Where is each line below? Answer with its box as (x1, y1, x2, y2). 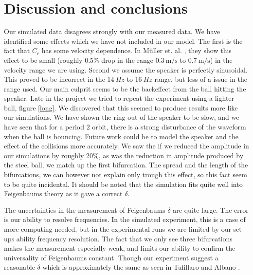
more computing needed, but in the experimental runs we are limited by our (4, 224, 231, 234)
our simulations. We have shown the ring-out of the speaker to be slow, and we (4, 112, 239, 122)
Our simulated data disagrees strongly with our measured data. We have (4, 26, 220, 37)
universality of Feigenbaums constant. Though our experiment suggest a (4, 252, 218, 262)
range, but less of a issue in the (154, 74, 247, 84)
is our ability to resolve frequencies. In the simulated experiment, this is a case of (4, 214, 246, 224)
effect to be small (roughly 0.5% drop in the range (4, 55, 154, 65)
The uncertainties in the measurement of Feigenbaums (4, 204, 165, 215)
